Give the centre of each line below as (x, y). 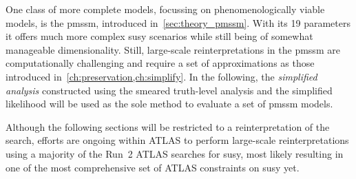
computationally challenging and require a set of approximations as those (160, 63)
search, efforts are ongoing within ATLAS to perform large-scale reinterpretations (177, 140)
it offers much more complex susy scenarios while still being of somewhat (159, 36)
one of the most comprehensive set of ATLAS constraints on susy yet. (153, 167)
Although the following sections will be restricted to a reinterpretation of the (168, 126)
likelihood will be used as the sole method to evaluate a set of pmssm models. (169, 104)
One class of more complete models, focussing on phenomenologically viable (165, 9)
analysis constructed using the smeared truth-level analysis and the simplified (169, 90)
